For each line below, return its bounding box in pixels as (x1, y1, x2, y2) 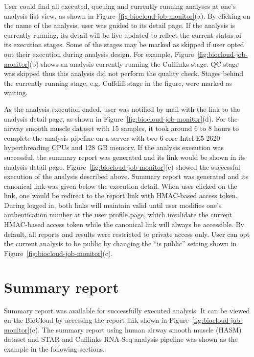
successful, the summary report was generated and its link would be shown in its (4, 152, 246, 162)
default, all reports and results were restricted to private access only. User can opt (4, 229, 250, 239)
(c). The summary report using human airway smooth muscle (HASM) (29, 324, 242, 334)
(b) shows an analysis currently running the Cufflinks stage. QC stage (29, 58, 239, 69)
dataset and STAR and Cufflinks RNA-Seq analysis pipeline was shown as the (4, 334, 238, 344)
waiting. (4, 87, 28, 98)
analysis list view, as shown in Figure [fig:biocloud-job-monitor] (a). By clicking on (4, 10, 251, 21)
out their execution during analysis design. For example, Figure (4, 49, 194, 59)
